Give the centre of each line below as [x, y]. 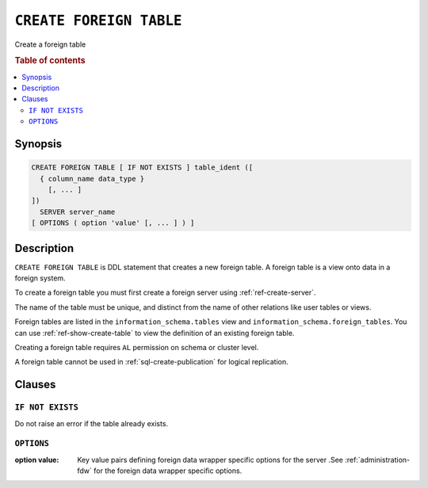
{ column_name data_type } [92, 179]
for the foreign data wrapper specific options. [168, 471]
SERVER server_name [78, 212]
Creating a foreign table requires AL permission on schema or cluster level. [137, 347]
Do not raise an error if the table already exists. [92, 423]
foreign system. [40, 278]
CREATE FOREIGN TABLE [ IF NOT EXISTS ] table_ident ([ [142, 168]
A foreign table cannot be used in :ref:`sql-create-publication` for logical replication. [151, 362]
